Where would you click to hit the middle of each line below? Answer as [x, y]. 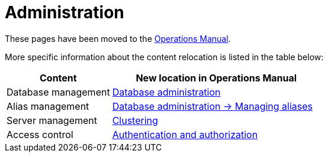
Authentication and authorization [185, 134]
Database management [58, 92]
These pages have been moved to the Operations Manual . [118, 38]
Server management [52, 120]
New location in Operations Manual [216, 78]
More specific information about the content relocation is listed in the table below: [164, 57]
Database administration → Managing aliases [213, 106]
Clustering [135, 120]
